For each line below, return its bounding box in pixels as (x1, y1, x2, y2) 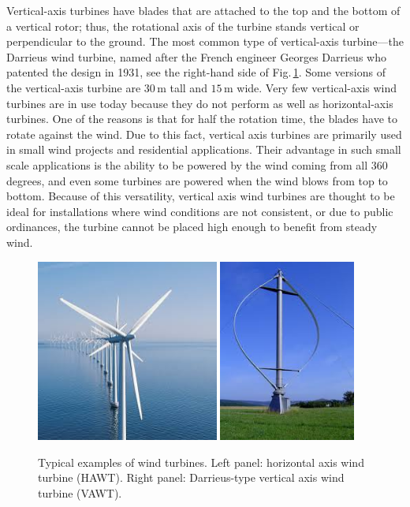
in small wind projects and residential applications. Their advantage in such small (6, 141, 401, 158)
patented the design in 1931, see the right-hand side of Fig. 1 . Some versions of (6, 64, 386, 80)
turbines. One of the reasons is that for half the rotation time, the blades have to (6, 110, 397, 127)
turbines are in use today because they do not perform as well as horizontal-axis (6, 95, 393, 111)
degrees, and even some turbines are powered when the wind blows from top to (6, 172, 388, 188)
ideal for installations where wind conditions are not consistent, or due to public (6, 203, 393, 219)
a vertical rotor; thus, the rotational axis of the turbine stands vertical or (6, 17, 360, 34)
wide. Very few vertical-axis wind (237, 79, 397, 95)
